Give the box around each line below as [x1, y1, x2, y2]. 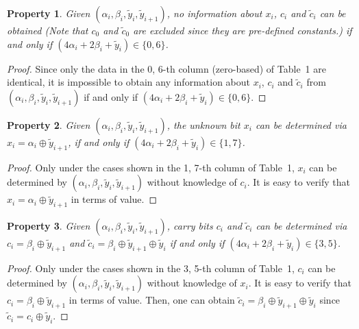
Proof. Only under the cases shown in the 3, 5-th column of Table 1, [7, 260, 295, 275]
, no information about [166, 6, 262, 20]
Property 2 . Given [7, 117, 90, 132]
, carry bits [166, 218, 213, 232]
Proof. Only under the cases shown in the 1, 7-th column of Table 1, [7, 160, 295, 174]
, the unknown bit [166, 117, 240, 132]
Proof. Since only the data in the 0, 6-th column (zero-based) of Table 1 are [7, 61, 326, 75]
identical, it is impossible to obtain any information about [7, 75, 250, 89]
